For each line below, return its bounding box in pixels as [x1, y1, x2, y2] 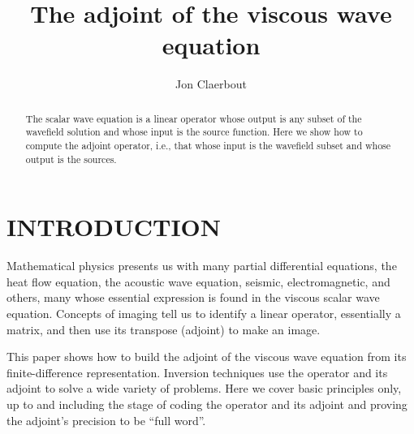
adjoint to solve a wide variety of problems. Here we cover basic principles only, [6, 380, 402, 397]
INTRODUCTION [6, 210, 222, 243]
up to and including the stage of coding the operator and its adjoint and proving [6, 396, 408, 413]
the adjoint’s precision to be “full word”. [6, 411, 206, 428]
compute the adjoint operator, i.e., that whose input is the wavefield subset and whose [25, 139, 391, 153]
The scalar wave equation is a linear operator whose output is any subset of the [25, 111, 362, 125]
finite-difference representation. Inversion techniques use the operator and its [6, 363, 388, 380]
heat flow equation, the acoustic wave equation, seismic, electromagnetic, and [6, 273, 390, 290]
